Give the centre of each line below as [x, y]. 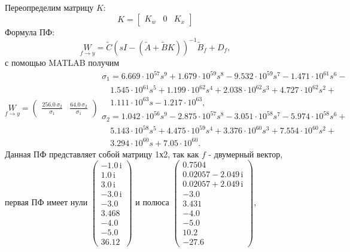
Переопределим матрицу [49, 7]
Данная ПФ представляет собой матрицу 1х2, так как [102, 154]
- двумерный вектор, [246, 154]
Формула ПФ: [30, 31]
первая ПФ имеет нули [46, 202]
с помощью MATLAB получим [62, 62]
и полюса [152, 202]
